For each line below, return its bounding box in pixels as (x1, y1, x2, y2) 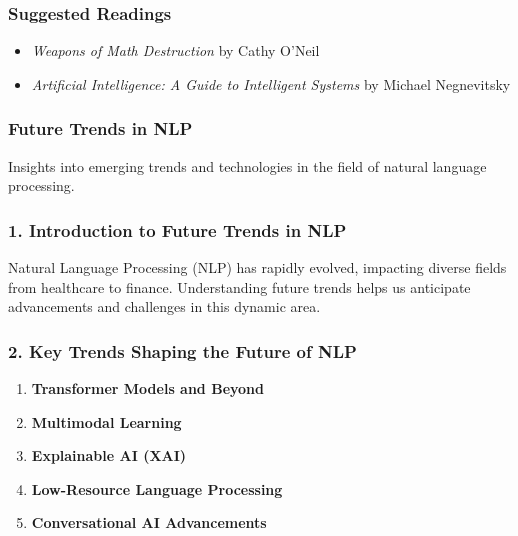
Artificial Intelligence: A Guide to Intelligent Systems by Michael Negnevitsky (31, 73, 511, 94)
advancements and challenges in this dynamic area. (8, 296, 321, 317)
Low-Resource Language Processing (31, 478, 283, 499)
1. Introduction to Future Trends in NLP (8, 217, 347, 242)
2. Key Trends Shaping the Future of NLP (8, 338, 357, 363)
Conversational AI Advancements (31, 512, 267, 533)
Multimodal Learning (31, 411, 182, 432)
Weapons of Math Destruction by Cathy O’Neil (31, 40, 320, 61)
